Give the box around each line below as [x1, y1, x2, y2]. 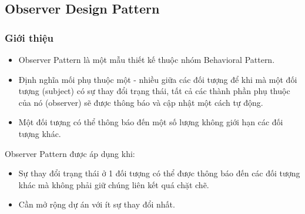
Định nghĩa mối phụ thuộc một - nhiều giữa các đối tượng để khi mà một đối [18, 73, 297, 85]
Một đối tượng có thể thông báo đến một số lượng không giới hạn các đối [18, 116, 283, 128]
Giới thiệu [5, 30, 53, 45]
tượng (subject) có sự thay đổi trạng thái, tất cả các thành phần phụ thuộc [18, 85, 290, 97]
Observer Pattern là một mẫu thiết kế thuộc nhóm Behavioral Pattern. [18, 53, 275, 65]
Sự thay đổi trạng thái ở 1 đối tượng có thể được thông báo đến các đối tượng [18, 167, 300, 179]
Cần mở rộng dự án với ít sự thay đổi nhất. [18, 198, 175, 210]
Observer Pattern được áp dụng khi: [5, 147, 135, 159]
